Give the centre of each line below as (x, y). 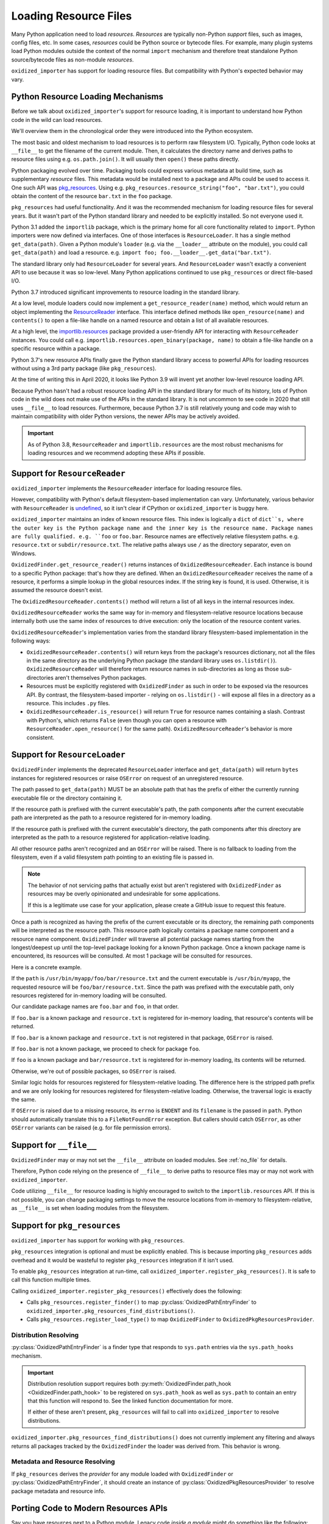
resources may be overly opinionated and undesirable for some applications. (124, 894)
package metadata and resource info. (58, 1491)
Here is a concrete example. (47, 967)
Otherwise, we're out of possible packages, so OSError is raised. (94, 1071)
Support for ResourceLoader (69, 755)
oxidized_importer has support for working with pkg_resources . (98, 1240)
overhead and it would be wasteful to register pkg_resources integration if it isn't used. (122, 1260)
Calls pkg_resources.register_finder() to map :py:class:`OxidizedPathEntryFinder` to (142, 1302)
